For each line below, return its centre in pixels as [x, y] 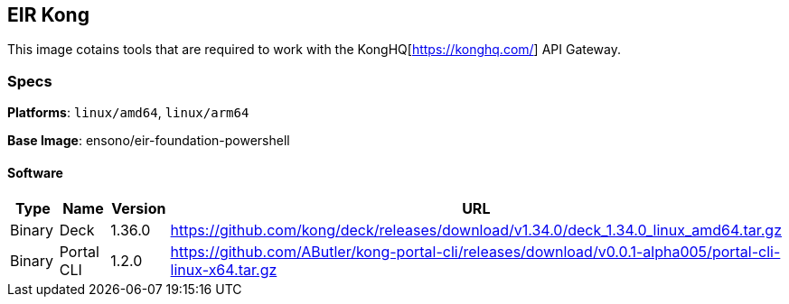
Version [139, 209]
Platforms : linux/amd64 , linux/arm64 [128, 113]
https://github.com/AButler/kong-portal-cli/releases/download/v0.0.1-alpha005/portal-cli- [475, 252]
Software [35, 172]
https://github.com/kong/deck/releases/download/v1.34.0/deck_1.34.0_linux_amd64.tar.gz [476, 230]
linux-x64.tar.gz [224, 270]
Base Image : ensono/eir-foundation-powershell [149, 141]
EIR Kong [48, 15]
